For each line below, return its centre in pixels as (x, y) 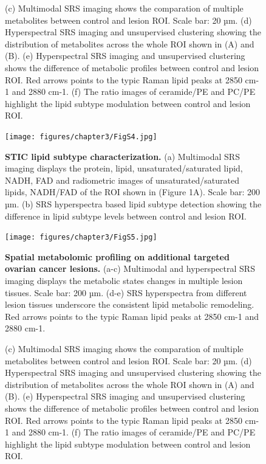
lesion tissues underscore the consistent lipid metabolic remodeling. (130, 304)
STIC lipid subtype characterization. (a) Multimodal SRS (122, 156)
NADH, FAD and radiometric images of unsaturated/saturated (122, 180)
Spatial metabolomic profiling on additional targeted (117, 256)
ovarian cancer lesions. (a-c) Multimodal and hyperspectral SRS (130, 268)
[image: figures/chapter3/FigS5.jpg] (81, 237)
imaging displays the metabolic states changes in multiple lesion (124, 280)
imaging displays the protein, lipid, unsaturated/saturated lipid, (124, 168)
